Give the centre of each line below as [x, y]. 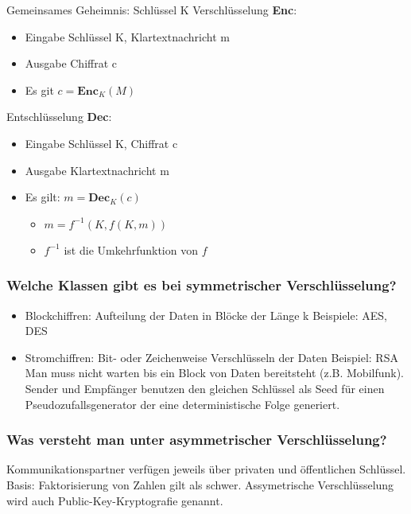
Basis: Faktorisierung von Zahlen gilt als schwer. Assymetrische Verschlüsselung [200, 484]
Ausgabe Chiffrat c [71, 63]
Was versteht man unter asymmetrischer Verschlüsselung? [197, 440]
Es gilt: [43, 197]
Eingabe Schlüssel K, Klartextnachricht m [127, 36]
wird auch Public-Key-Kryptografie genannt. [115, 500]
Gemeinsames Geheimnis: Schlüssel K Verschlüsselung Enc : [152, 10]
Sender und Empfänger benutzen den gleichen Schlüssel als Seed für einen [205, 388]
